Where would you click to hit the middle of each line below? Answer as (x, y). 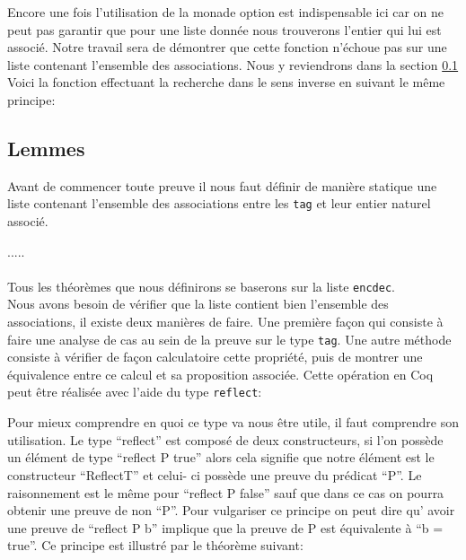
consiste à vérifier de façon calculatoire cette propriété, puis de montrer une (215, 357)
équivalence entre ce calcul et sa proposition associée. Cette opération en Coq (220, 374)
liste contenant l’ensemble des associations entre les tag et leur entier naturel (219, 203)
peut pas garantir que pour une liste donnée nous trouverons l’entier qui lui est (224, 29)
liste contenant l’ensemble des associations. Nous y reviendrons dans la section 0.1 (233, 64)
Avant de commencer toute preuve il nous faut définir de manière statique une (222, 185)
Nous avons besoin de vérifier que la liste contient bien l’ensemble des (198, 304)
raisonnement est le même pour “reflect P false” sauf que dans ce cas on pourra (226, 492)
